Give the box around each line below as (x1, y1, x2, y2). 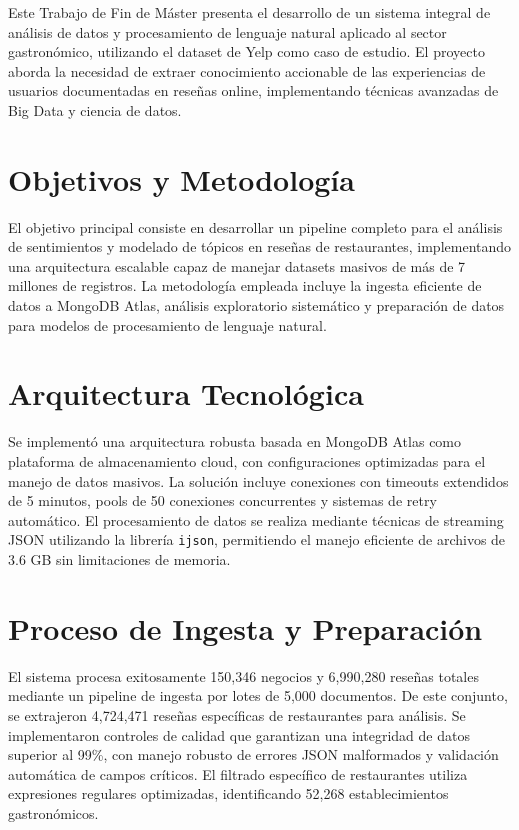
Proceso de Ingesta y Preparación (8, 607, 483, 648)
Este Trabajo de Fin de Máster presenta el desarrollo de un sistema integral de (8, 2, 491, 22)
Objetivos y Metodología (8, 158, 355, 199)
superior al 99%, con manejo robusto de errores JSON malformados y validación (8, 744, 499, 765)
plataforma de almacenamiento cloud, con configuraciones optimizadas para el (8, 450, 486, 471)
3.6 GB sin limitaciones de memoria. (8, 549, 231, 569)
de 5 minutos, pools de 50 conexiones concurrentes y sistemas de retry (8, 490, 437, 511)
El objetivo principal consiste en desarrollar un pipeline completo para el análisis (8, 216, 503, 237)
